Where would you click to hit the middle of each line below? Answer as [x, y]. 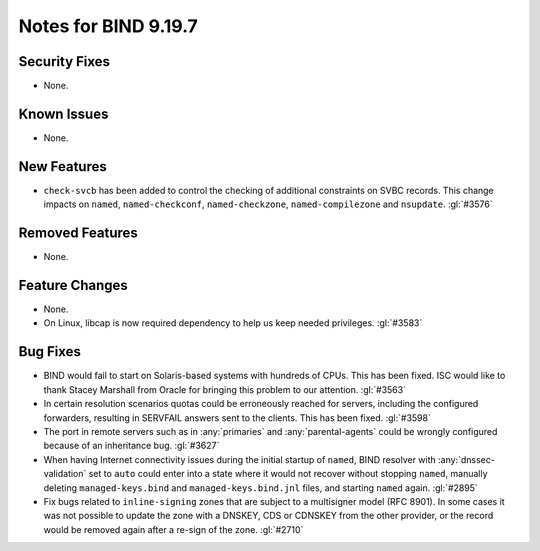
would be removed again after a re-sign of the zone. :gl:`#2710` [173, 529]
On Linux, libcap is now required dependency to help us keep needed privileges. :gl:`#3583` [233, 323]
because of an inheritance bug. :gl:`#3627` [131, 446]
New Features [62, 166]
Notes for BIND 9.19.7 [108, 26]
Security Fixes [64, 61]
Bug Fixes [50, 351]
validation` [65, 474]
